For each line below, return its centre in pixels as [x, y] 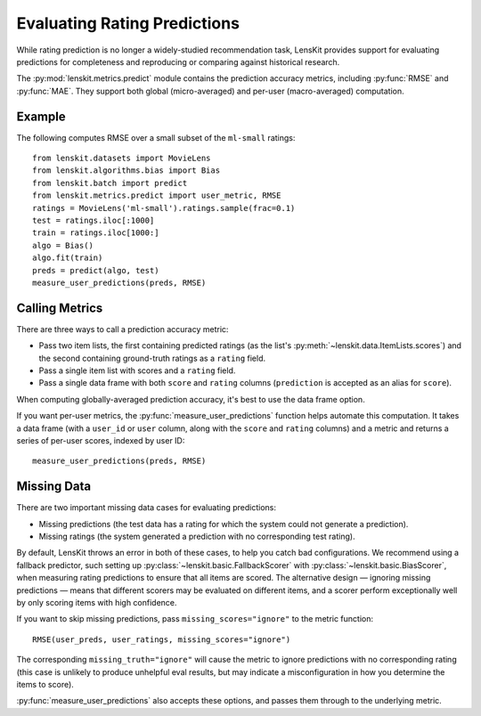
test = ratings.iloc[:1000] [94, 220]
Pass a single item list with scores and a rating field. [137, 370]
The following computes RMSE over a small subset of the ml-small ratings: [156, 137]
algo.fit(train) [68, 258]
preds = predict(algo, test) [96, 270]
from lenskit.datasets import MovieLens [122, 159]
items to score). [45, 684]
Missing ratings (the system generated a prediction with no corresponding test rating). [197, 537]
